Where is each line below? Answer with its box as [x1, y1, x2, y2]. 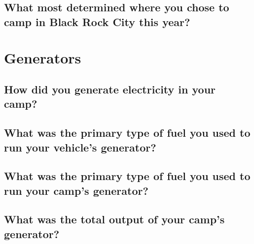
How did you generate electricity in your [4, 81, 216, 96]
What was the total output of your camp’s [4, 212, 225, 227]
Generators [4, 48, 81, 68]
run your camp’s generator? [4, 183, 148, 198]
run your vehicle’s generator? [4, 139, 156, 154]
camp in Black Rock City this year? [4, 14, 190, 29]
